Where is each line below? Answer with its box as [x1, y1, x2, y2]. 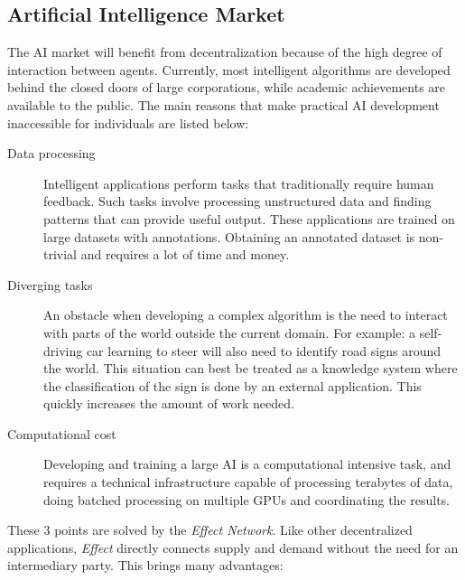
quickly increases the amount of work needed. [43, 394, 294, 413]
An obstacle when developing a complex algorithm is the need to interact [43, 305, 448, 324]
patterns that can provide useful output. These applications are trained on [43, 209, 455, 228]
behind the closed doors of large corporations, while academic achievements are [7, 78, 446, 97]
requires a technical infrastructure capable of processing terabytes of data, [43, 472, 453, 491]
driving [43, 341, 83, 360]
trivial [43, 245, 78, 264]
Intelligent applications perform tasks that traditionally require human [43, 173, 434, 192]
